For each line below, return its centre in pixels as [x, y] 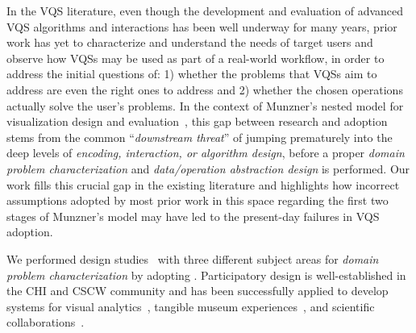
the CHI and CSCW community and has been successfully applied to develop [198, 291]
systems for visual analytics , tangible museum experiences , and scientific [191, 306]
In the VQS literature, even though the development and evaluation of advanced [205, 10]
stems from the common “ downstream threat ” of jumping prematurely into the [200, 137]
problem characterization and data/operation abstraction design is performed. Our [208, 168]
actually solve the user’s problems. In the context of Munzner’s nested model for [205, 105]
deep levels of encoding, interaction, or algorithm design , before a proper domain [206, 153]
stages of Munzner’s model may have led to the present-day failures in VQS [193, 216]
